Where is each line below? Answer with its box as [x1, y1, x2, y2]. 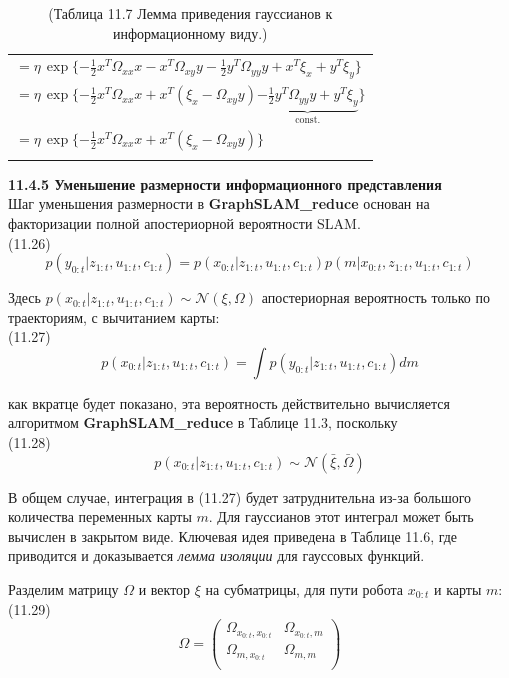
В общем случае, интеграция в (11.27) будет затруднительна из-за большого [8, 486, 472, 507]
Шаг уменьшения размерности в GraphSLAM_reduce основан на [8, 193, 430, 214]
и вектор [138, 579, 191, 600]
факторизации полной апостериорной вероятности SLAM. [8, 212, 361, 233]
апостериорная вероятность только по [261, 287, 490, 308]
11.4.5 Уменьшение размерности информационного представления [8, 173, 442, 194]
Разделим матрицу [8, 579, 119, 600]
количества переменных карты [8, 506, 192, 527]
